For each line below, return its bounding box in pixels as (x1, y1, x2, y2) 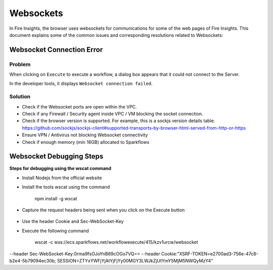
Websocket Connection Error (9, 45, 103, 54)
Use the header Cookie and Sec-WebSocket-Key (22, 219, 124, 225)
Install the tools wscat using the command (22, 184, 110, 190)
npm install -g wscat (34, 195, 77, 201)
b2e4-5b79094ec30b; (9, 258, 57, 263)
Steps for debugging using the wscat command (9, 166, 111, 172)
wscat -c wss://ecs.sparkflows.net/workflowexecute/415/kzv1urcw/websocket (34, 239, 198, 245)
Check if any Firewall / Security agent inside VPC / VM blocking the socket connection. (22, 111, 203, 117)
